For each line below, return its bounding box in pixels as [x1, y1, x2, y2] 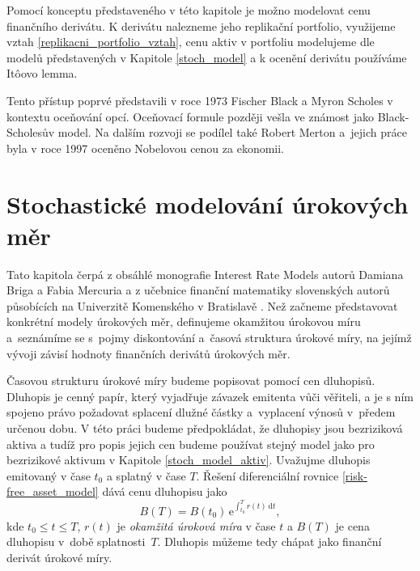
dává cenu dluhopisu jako [102, 483, 227, 500]
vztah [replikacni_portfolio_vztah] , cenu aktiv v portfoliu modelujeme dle [6, 33, 375, 50]
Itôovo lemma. [6, 65, 78, 82]
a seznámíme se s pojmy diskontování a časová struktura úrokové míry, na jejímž [6, 329, 412, 346]
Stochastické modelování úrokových [6, 187, 409, 220]
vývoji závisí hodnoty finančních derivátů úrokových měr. [6, 345, 291, 362]
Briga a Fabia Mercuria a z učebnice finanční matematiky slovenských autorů [6, 281, 390, 298]
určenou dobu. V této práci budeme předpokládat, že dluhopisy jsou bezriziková [6, 420, 403, 436]
